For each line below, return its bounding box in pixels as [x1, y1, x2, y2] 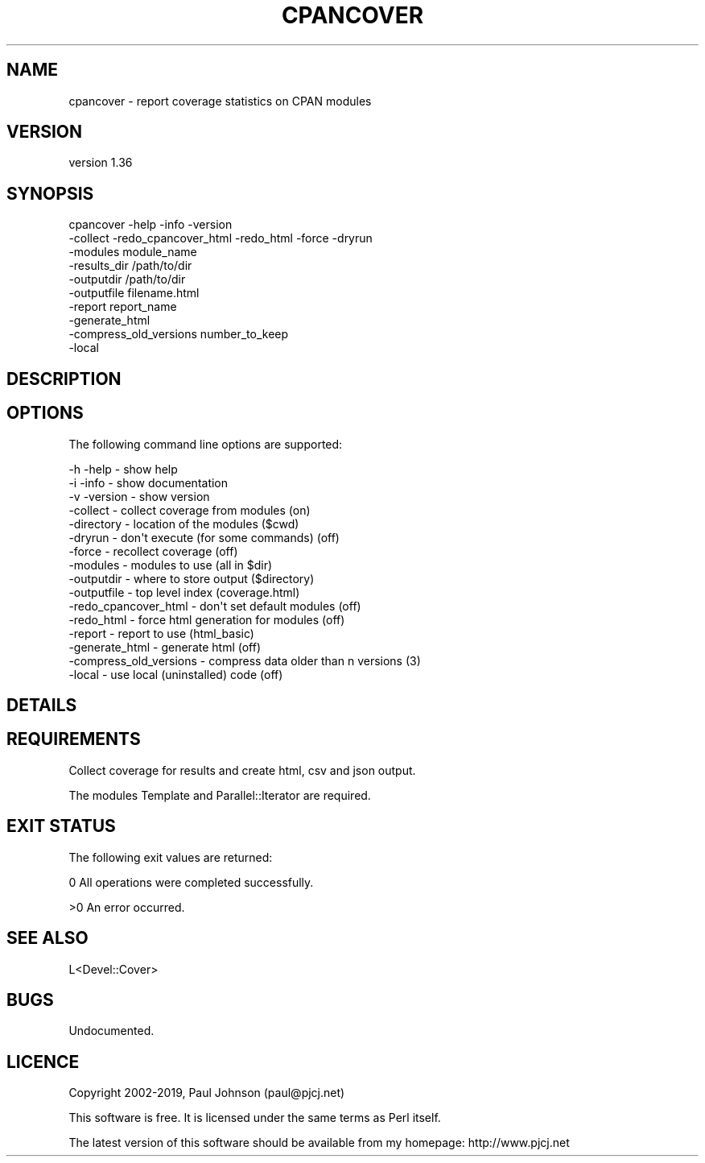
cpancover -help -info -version [68, 217, 233, 232]
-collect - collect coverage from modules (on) [68, 503, 311, 517]
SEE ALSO [6, 928, 89, 949]
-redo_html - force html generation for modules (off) [68, 612, 345, 627]
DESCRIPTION [6, 368, 122, 389]
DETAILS [6, 694, 77, 715]
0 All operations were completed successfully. [68, 875, 314, 889]
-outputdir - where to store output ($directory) [68, 571, 315, 586]
